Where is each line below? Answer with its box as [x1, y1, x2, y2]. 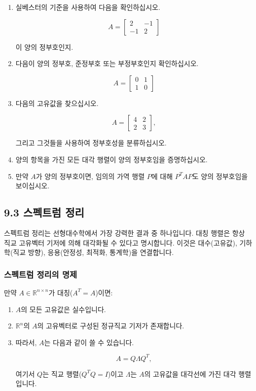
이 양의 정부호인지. [15, 41, 73, 52]
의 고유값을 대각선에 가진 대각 [144, 368, 236, 379]
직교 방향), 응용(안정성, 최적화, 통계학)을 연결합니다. [13, 247, 174, 257]
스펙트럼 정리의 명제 [4, 268, 77, 280]
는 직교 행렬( [42, 368, 82, 379]
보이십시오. [15, 180, 50, 191]
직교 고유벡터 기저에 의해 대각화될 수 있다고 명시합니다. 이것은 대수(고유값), [4, 237, 237, 248]
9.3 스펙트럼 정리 [4, 205, 84, 220]
